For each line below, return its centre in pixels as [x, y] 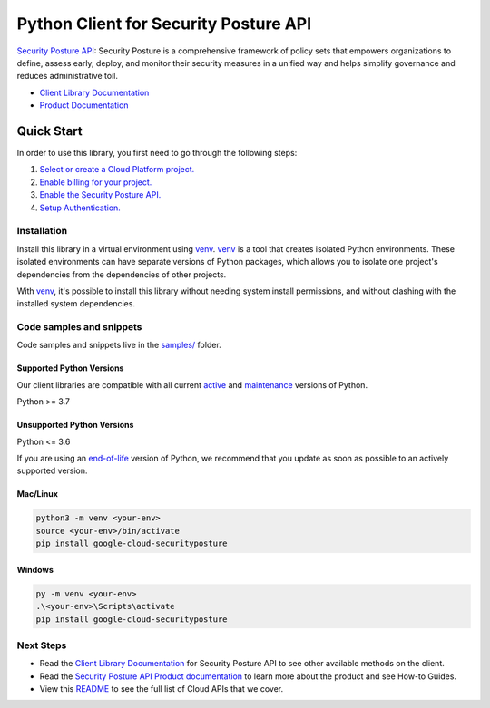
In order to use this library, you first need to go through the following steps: [157, 153]
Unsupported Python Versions [75, 425]
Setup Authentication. [80, 208]
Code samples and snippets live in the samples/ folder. [119, 345]
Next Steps [42, 645]
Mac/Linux [38, 494]
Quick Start [49, 131]
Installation [42, 231]
